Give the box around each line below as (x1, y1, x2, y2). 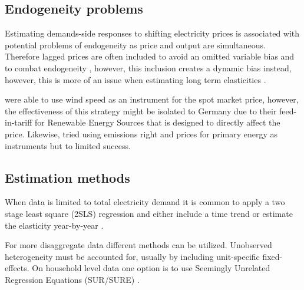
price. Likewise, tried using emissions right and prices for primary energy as (5, 127, 278, 140)
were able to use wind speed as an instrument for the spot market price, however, (5, 93, 299, 106)
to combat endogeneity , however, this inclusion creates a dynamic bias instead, (5, 61, 292, 74)
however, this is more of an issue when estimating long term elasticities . (5, 73, 266, 85)
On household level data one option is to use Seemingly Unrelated (32, 262, 270, 274)
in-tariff (5, 116, 32, 128)
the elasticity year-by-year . (5, 219, 104, 231)
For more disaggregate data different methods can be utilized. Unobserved (5, 239, 272, 251)
